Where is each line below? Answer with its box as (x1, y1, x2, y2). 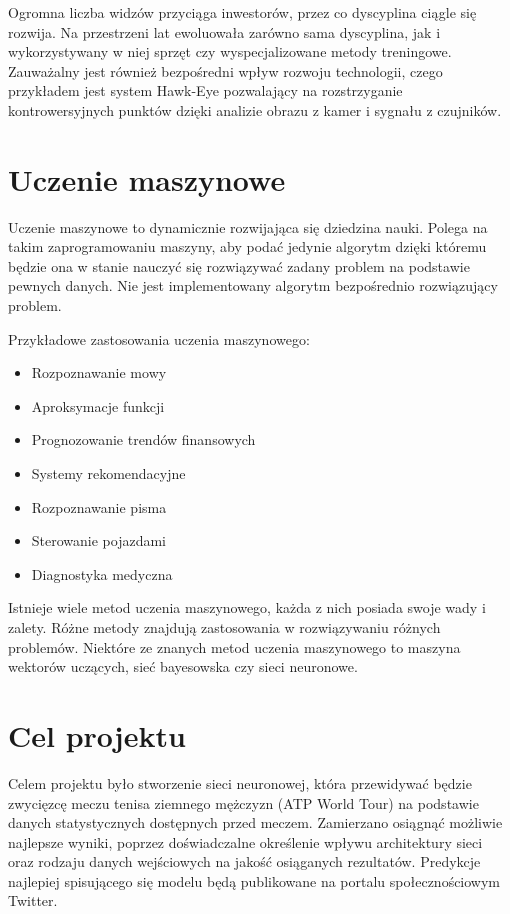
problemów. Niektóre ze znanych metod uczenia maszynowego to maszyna (8, 636, 461, 657)
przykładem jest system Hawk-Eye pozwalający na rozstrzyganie (8, 80, 403, 101)
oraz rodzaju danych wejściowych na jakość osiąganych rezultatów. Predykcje (8, 851, 481, 872)
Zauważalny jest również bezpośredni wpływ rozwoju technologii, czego (8, 60, 443, 81)
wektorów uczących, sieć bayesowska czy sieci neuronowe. (8, 656, 358, 677)
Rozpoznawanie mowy (31, 362, 167, 383)
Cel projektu (8, 714, 186, 755)
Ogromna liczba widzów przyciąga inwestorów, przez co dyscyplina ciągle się (8, 2, 477, 22)
